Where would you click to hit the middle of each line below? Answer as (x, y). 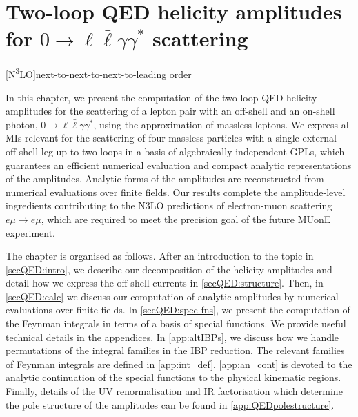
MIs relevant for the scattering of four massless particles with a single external (171, 138)
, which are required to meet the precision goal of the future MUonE (186, 219)
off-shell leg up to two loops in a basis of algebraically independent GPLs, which (175, 151)
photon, (22, 124)
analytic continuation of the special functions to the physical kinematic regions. (173, 377)
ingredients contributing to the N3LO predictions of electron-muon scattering (169, 205)
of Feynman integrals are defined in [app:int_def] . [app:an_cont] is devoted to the (179, 363)
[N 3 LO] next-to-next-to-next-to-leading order (99, 73)
